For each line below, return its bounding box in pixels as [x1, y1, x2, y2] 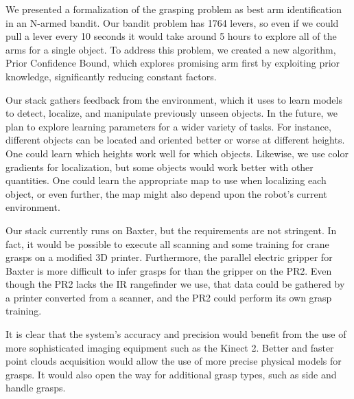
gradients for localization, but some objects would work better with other [5, 159, 314, 174]
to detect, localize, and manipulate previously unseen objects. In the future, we [5, 106, 338, 120]
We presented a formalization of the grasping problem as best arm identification [5, 2, 342, 16]
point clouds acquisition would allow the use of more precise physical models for [5, 354, 342, 368]
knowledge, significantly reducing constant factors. [5, 69, 217, 83]
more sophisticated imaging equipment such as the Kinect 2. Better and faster [5, 340, 334, 354]
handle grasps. [5, 380, 66, 395]
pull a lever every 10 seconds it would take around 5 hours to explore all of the [5, 29, 337, 43]
